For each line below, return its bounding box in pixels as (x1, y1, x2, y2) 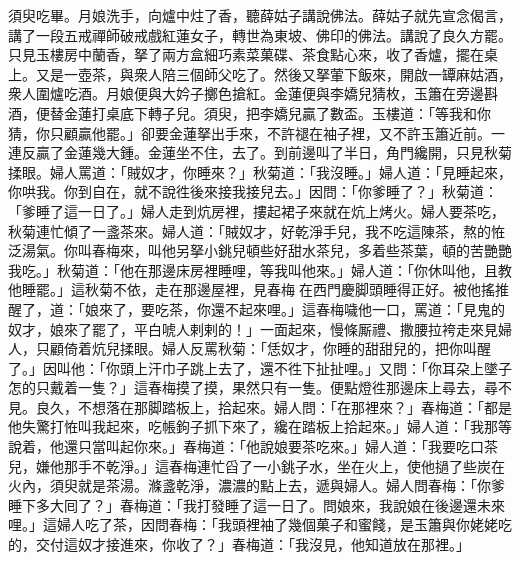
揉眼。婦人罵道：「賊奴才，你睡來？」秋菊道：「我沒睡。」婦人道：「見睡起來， (8, 161, 512, 182)
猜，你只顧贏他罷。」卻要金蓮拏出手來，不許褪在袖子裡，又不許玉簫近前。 (8, 122, 491, 143)
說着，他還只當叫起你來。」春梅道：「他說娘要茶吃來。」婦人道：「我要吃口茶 (8, 436, 498, 457)
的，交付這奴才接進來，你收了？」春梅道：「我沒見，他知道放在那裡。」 (8, 534, 470, 555)
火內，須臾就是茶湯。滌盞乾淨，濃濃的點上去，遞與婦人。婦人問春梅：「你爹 (8, 475, 505, 496)
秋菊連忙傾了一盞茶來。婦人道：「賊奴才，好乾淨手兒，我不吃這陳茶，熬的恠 (8, 220, 505, 241)
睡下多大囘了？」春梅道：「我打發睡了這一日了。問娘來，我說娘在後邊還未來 (8, 494, 505, 515)
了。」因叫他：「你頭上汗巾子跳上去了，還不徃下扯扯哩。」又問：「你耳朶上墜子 (8, 357, 512, 378)
